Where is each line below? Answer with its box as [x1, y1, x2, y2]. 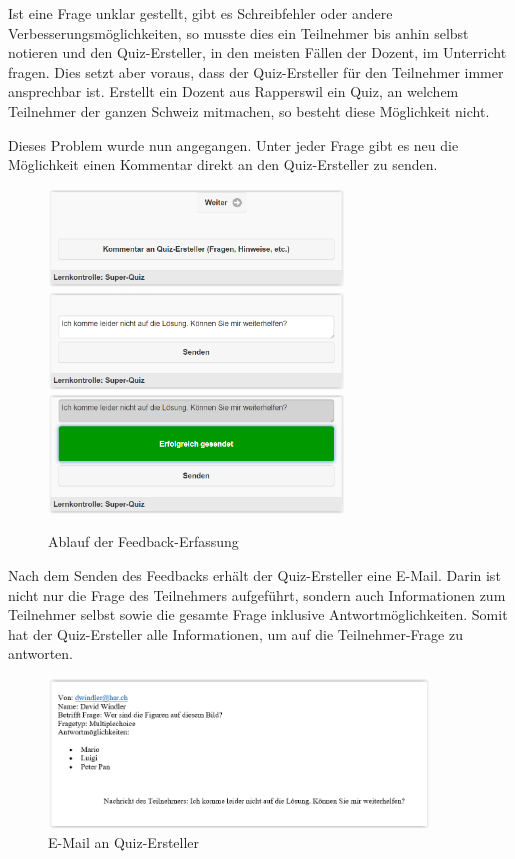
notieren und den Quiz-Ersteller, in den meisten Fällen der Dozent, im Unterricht [8, 42, 507, 63]
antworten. [8, 643, 73, 664]
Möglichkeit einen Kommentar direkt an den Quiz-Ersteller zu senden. [8, 154, 438, 175]
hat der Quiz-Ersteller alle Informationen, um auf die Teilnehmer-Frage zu [8, 623, 463, 644]
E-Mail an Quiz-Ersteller [48, 832, 200, 853]
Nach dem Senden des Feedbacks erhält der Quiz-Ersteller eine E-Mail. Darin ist [8, 564, 501, 585]
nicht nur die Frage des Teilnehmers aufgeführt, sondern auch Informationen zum [8, 584, 506, 605]
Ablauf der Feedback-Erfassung [48, 531, 239, 552]
